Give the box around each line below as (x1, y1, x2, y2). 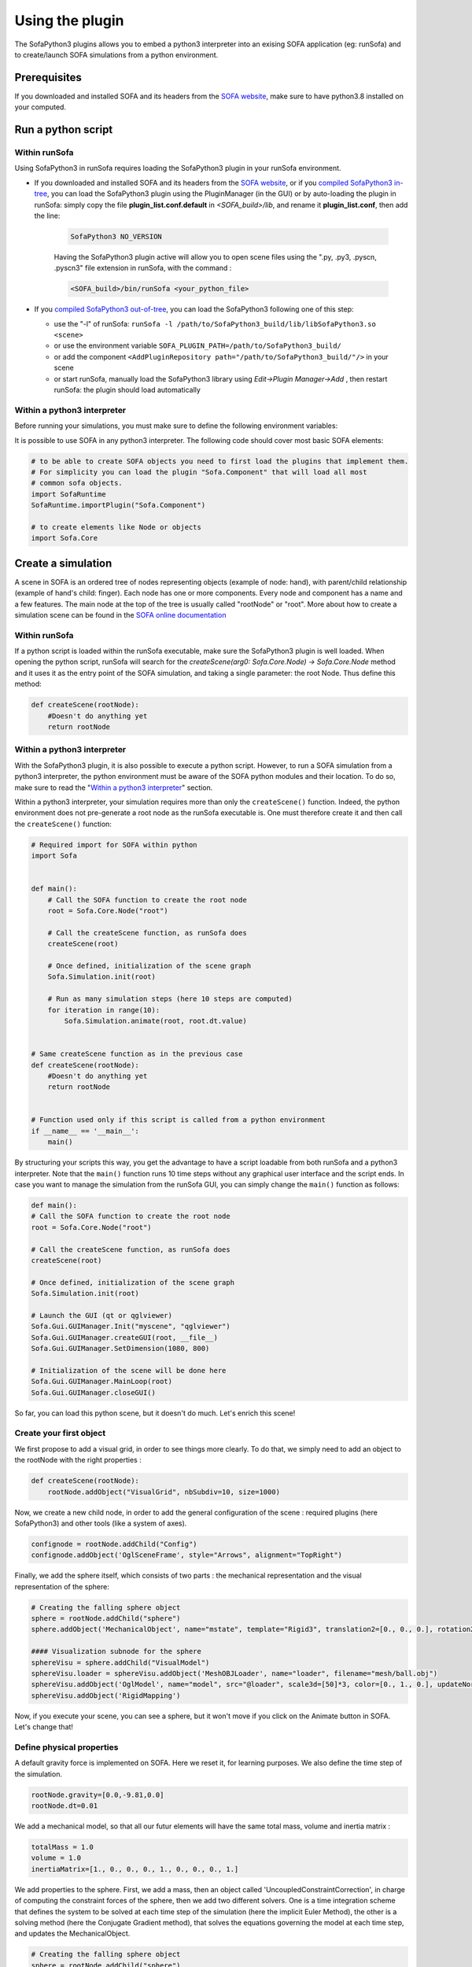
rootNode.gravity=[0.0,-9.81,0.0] (31, 1790, 164, 1799)
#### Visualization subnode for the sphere (31, 1647, 202, 1656)
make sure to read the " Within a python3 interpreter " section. (14, 783, 213, 792)
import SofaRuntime (31, 489, 106, 499)
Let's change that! (14, 1722, 74, 1732)
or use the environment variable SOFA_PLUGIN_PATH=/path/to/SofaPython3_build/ (53, 341, 341, 350)
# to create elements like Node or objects (31, 522, 202, 531)
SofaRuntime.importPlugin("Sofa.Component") (31, 500, 206, 510)
